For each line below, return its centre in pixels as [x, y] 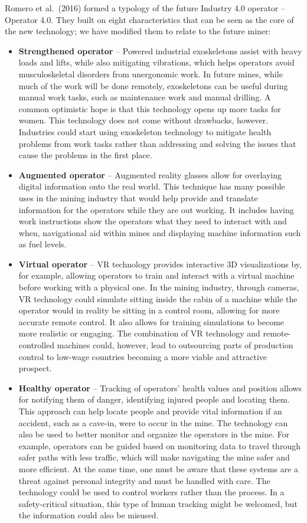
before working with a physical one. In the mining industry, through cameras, [159, 287]
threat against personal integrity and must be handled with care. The [144, 480]
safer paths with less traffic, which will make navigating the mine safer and [154, 457]
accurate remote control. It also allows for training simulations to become [151, 321]
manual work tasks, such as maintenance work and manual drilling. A [145, 97]
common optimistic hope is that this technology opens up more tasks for [150, 108]
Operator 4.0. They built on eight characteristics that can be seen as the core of [149, 19]
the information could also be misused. [89, 515]
